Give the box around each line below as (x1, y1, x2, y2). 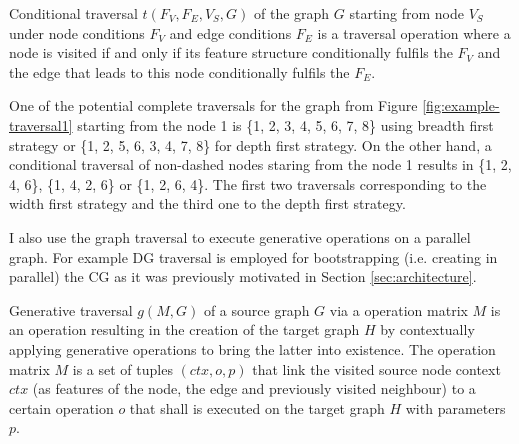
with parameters (405, 397, 506, 418)
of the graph (253, 3, 330, 23)
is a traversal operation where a (317, 22, 511, 43)
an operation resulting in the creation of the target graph (9, 319, 360, 340)
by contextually (380, 319, 475, 340)
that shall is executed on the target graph (129, 397, 385, 418)
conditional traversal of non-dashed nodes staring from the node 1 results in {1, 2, (9, 154, 512, 175)
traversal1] (9, 114, 73, 135)
